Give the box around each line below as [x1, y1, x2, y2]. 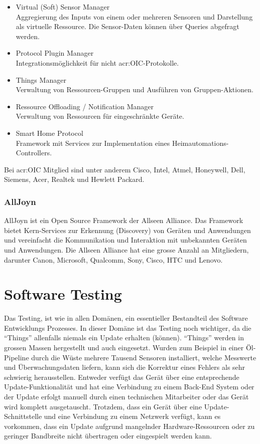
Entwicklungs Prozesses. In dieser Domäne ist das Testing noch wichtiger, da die [4, 322, 251, 333]
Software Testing [4, 284, 122, 304]
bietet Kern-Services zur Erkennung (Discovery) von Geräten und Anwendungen [4, 225, 251, 235]
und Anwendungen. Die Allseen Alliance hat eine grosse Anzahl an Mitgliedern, [4, 244, 249, 255]
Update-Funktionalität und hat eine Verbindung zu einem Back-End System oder [4, 381, 254, 392]
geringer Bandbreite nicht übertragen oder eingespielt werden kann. [4, 430, 212, 441]
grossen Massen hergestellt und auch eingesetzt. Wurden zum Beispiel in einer [4, 342, 244, 352]
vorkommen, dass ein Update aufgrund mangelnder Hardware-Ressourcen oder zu [4, 420, 255, 431]
